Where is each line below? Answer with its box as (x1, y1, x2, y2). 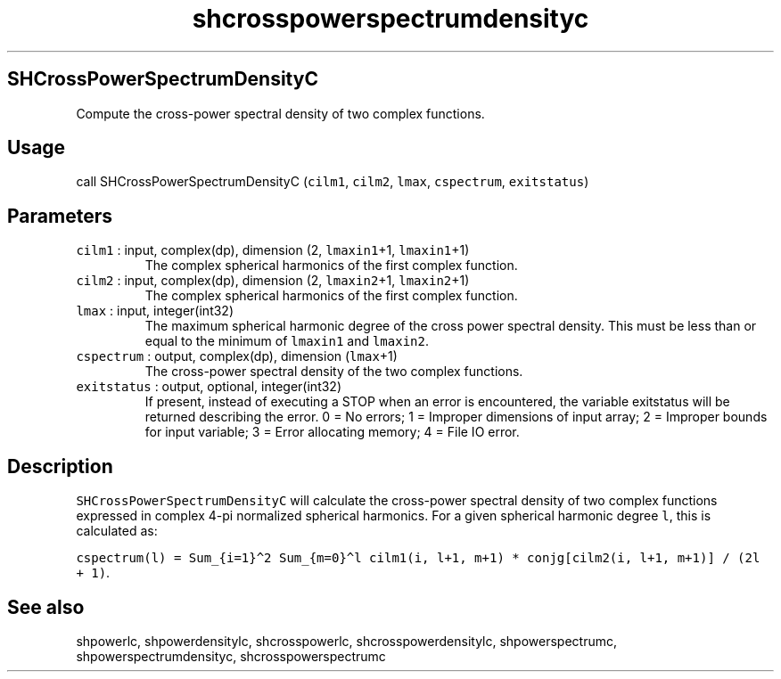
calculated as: (76, 523, 158, 539)
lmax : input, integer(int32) (76, 303, 234, 319)
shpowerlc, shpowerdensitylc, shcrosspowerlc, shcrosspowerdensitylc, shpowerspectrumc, (76, 633, 618, 649)
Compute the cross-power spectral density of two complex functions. (76, 105, 485, 121)
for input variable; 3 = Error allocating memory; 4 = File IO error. (144, 424, 520, 440)
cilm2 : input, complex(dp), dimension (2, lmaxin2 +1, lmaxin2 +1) (76, 273, 470, 289)
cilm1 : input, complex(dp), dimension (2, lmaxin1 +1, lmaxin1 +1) (76, 242, 470, 258)
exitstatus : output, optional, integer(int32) (76, 379, 342, 395)
